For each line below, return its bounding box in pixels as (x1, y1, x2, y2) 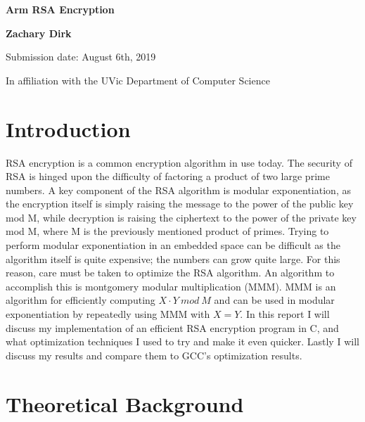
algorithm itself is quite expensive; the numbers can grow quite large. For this (6, 251, 340, 266)
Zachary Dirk (6, 25, 72, 40)
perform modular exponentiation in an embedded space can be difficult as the (6, 238, 340, 252)
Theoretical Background (6, 389, 244, 418)
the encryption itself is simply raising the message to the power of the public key (6, 196, 354, 211)
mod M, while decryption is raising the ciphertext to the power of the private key (6, 210, 357, 224)
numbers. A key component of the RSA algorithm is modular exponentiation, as (6, 182, 351, 197)
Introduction (6, 114, 131, 143)
